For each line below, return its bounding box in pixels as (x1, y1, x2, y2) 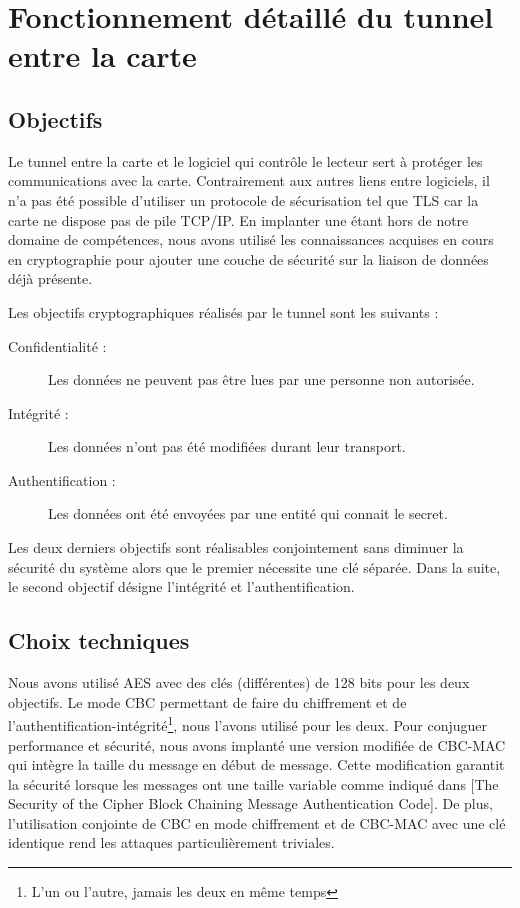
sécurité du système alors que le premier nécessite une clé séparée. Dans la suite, (8, 556, 501, 577)
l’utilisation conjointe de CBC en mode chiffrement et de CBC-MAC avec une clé (8, 812, 506, 833)
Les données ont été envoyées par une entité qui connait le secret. (48, 503, 448, 524)
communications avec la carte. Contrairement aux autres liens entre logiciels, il (8, 170, 490, 191)
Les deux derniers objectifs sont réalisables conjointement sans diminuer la (8, 537, 464, 558)
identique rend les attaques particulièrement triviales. (8, 832, 335, 853)
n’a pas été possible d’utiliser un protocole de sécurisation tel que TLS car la (8, 189, 479, 210)
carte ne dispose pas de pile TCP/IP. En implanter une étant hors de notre (8, 209, 469, 230)
